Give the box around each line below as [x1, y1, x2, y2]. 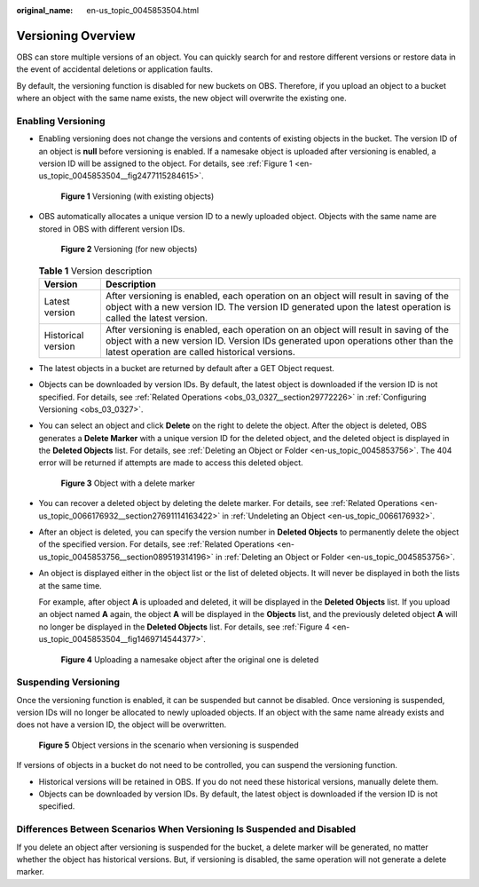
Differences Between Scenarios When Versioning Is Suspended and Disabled [16, 823, 357, 836]
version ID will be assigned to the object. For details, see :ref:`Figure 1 [38, 158, 293, 169]
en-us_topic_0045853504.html [86, 5, 200, 15]
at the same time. [38, 580, 102, 590]
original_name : [16, 5, 74, 15]
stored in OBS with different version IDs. [38, 223, 185, 234]
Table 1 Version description [38, 265, 153, 277]
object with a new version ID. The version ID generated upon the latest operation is [105, 300, 452, 313]
